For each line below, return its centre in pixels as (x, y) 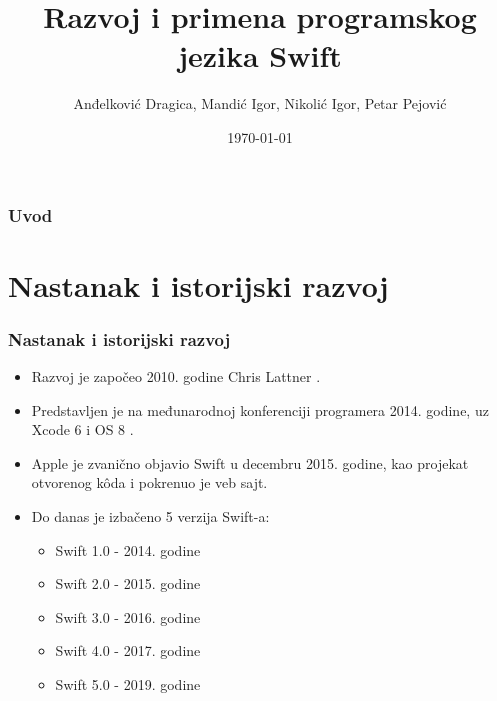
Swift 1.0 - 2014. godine (128, 549)
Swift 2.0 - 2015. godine (128, 583)
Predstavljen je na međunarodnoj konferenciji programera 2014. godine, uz (260, 409)
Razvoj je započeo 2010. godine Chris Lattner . (176, 376)
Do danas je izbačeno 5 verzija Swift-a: (150, 515)
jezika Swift (260, 55)
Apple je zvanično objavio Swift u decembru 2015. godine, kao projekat (250, 462)
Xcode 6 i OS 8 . (82, 429)
